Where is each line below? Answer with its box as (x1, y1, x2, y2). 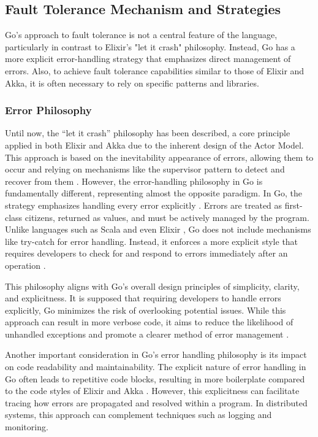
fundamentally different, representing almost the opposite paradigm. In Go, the (5, 187, 303, 199)
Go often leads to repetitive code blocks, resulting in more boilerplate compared (5, 372, 305, 385)
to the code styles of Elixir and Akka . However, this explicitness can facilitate (5, 384, 300, 397)
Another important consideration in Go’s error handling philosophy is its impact (5, 348, 307, 361)
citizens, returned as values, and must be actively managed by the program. (25, 211, 309, 223)
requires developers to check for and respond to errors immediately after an (5, 247, 288, 260)
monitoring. (5, 420, 48, 433)
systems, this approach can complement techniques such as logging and (5, 408, 272, 421)
